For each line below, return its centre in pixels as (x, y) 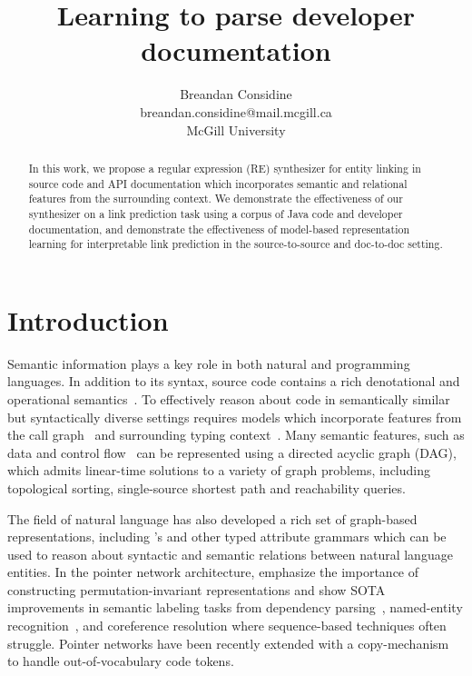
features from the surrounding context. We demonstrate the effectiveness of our (216, 199)
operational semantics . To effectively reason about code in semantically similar (229, 398)
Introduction (88, 319)
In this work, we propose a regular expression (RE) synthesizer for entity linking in (225, 168)
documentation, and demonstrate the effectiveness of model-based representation (219, 229)
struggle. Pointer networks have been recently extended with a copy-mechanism (228, 643)
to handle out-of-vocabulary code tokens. (121, 661)
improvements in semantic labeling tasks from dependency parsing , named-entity (235, 607)
